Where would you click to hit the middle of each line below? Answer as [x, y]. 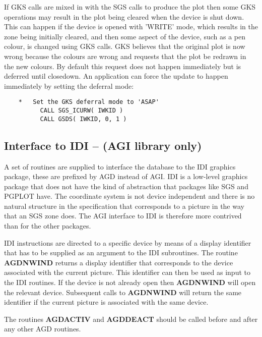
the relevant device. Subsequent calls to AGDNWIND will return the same [123, 292]
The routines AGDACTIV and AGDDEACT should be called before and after [131, 319]
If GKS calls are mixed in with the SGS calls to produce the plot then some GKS [130, 7]
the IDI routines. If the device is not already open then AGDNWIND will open [130, 282]
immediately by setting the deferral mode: [69, 86]
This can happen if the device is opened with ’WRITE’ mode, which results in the [131, 26]
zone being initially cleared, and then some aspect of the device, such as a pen [125, 36]
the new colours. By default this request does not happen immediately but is [123, 66]
